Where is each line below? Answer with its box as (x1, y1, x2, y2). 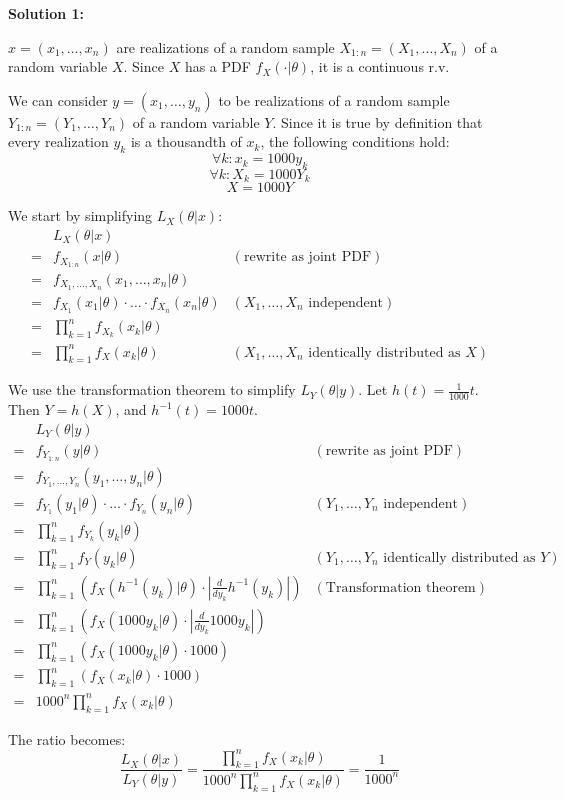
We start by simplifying (8, 205, 153, 226)
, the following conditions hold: (260, 131, 450, 152)
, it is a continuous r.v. (310, 56, 450, 77)
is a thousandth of (130, 131, 242, 152)
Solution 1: (8, 3, 85, 23)
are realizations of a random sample (116, 36, 335, 57)
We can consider (8, 89, 108, 110)
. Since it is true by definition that (272, 111, 483, 132)
